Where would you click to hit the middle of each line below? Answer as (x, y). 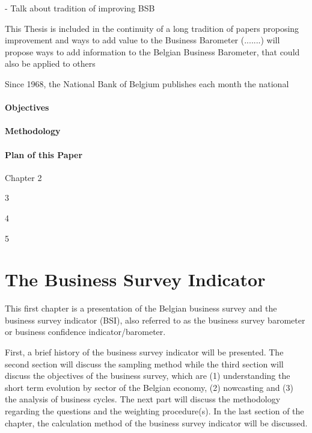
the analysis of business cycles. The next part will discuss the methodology (143, 399)
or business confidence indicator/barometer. (85, 332)
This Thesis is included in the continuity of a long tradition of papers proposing (152, 28)
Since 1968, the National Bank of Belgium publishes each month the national (147, 83)
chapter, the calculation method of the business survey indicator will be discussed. (156, 422)
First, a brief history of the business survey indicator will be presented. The (144, 352)
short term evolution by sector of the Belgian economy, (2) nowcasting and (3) (149, 387)
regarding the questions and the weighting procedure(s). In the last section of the (154, 410)
